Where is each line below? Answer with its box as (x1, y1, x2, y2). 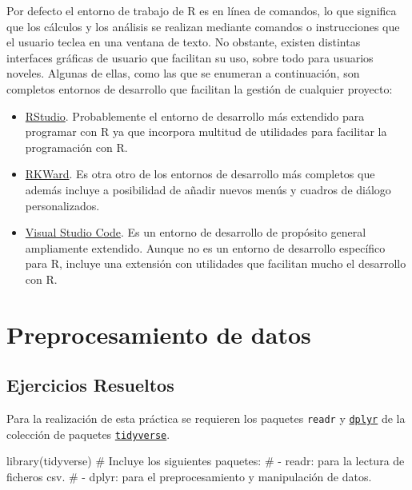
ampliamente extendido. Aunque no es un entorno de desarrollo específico (25, 239, 386, 256)
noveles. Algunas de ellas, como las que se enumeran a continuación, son (6, 65, 360, 82)
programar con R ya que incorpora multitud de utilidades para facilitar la (25, 123, 387, 140)
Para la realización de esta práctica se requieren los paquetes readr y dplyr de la (6, 410, 406, 427)
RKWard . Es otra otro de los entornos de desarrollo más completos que (25, 165, 375, 182)
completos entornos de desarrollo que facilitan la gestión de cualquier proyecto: (6, 80, 393, 97)
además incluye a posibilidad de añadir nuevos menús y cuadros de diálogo (25, 181, 391, 197)
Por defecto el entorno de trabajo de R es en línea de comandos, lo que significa (6, 2, 397, 18)
